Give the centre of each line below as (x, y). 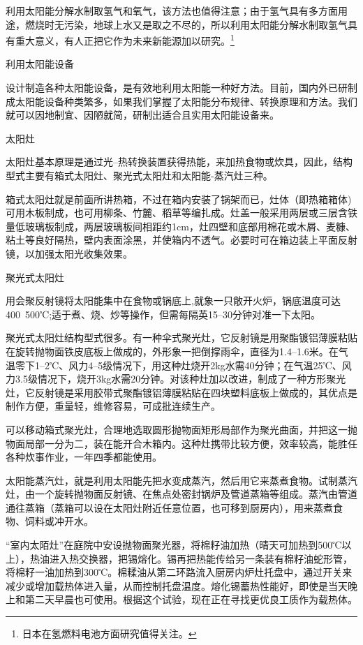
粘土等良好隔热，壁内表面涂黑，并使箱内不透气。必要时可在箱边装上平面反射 (181, 240)
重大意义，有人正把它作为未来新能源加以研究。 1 (125, 39)
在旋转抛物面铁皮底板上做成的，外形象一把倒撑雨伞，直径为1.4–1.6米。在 (172, 351)
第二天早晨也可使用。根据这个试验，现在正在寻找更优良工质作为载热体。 (191, 599)
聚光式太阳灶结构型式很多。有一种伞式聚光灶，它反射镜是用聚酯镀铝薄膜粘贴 (181, 338)
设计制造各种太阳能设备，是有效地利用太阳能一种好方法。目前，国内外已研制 (181, 88)
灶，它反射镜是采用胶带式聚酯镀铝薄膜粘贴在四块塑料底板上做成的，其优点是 (181, 392)
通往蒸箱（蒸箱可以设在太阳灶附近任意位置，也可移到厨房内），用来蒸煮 (169, 507)
